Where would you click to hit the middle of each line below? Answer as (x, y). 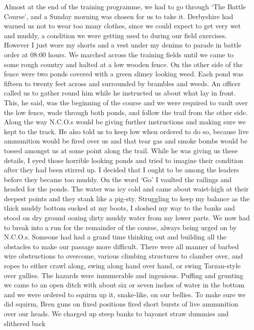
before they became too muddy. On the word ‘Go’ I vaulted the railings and (118, 179)
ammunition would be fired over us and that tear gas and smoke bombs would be (126, 141)
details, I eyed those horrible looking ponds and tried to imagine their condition (124, 160)
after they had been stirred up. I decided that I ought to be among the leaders (122, 170)
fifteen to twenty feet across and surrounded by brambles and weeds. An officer (122, 83)
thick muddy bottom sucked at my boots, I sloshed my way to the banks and (120, 208)
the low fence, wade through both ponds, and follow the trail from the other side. (126, 112)
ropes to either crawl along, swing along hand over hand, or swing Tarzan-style (122, 266)
